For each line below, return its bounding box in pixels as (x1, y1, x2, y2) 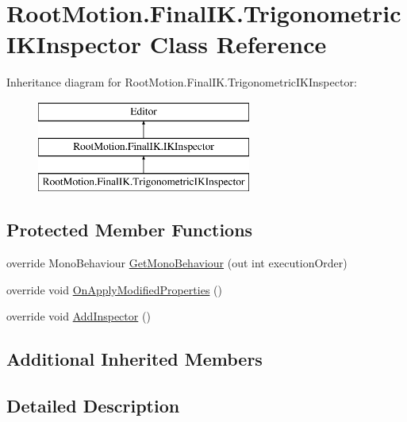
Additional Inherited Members (6, 347, 263, 371)
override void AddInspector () (6, 308, 151, 324)
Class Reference (149, 28, 327, 60)
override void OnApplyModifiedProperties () (6, 281, 222, 297)
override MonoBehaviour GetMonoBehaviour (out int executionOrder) (6, 255, 347, 271)
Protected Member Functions (6, 217, 253, 242)
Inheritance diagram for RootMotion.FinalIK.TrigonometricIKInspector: (6, 74, 357, 90)
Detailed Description (6, 393, 180, 418)
